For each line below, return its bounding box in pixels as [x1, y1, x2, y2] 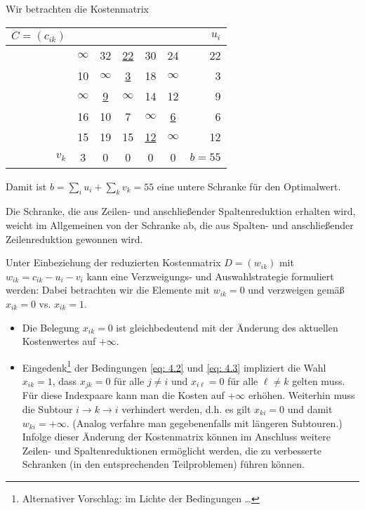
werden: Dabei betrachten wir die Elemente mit [6, 282, 210, 297]
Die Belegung [22, 320, 80, 334]
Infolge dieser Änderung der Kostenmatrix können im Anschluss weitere [22, 429, 331, 444]
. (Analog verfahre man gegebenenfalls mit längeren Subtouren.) [66, 415, 343, 430]
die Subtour [22, 402, 73, 417]
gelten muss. [292, 373, 345, 388]
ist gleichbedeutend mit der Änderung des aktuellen [116, 320, 338, 334]
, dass [52, 373, 77, 388]
